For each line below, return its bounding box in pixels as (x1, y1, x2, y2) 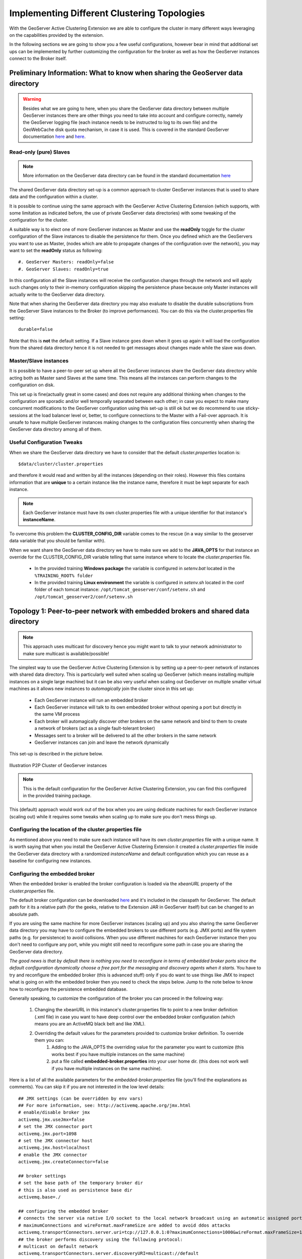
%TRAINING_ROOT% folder (34, 573, 93, 579)
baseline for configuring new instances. (9, 858, 92, 864)
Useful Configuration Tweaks (9, 439, 83, 446)
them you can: (34, 1037, 64, 1043)
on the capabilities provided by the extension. (9, 32, 104, 38)
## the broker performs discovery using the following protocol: (18, 1236, 183, 1242)
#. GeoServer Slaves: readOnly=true (18, 266, 109, 272)
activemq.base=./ (18, 1194, 61, 1200)
